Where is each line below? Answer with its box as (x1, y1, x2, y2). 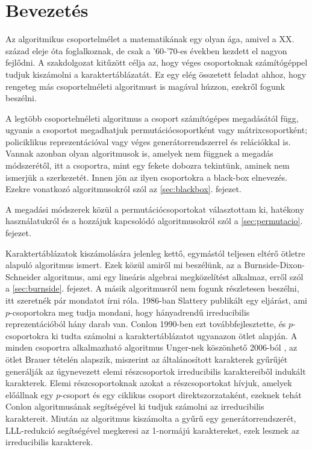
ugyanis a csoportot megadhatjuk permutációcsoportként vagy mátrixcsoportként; (5, 123, 308, 136)
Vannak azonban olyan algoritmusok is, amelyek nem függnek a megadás (5, 147, 273, 160)
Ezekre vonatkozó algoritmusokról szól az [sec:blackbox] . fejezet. (5, 183, 242, 195)
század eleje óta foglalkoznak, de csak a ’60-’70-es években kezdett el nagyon (5, 44, 287, 57)
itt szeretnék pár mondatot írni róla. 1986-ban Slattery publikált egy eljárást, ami (5, 294, 307, 306)
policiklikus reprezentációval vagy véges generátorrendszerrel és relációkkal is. (5, 135, 291, 148)
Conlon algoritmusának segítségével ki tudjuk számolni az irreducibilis (5, 400, 264, 413)
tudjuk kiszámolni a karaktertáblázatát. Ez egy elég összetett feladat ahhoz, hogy (5, 67, 307, 80)
